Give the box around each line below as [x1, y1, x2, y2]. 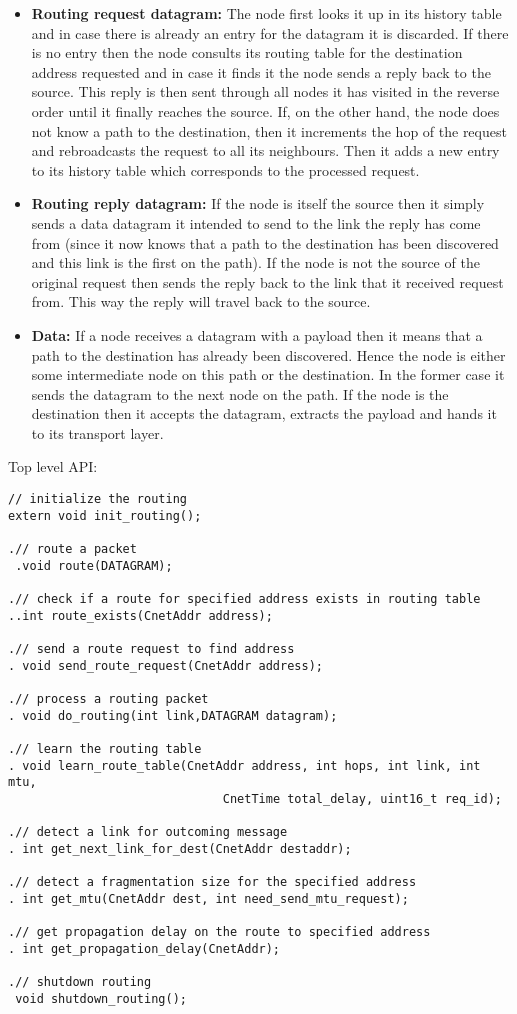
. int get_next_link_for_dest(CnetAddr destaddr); [8, 841, 352, 856]
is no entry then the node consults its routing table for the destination [31, 42, 463, 63]
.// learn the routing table [8, 741, 202, 756]
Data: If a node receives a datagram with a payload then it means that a [31, 324, 483, 345]
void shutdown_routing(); [15, 991, 187, 1006]
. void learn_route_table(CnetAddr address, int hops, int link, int [8, 758, 481, 773]
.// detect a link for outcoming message [8, 825, 288, 840]
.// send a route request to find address [8, 641, 295, 656]
